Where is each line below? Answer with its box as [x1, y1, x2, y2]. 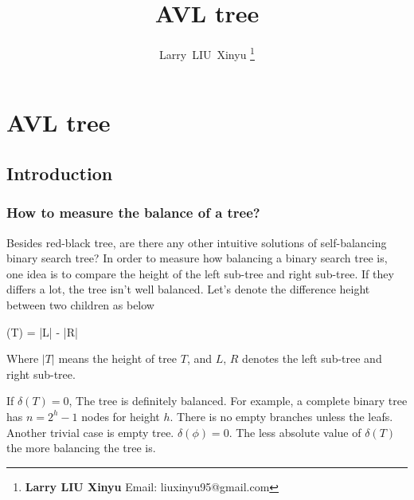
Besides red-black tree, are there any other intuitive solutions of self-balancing [6, 234, 387, 250]
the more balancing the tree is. [6, 439, 156, 456]
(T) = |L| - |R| [6, 323, 78, 340]
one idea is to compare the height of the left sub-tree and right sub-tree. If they [6, 265, 394, 281]
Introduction [6, 160, 113, 185]
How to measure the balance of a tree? [6, 203, 260, 222]
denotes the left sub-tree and [242, 350, 382, 367]
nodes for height [81, 407, 160, 424]
